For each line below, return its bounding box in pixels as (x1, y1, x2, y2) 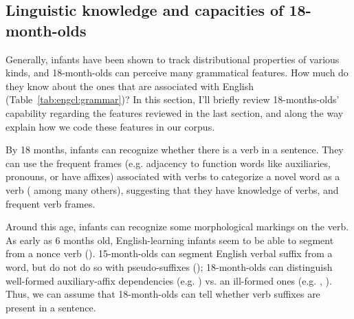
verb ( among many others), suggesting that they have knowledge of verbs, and (5, 182, 339, 197)
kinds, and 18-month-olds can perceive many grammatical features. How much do (5, 65, 349, 80)
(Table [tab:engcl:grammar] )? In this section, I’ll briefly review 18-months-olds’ (5, 92, 340, 107)
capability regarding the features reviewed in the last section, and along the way (5, 105, 344, 120)
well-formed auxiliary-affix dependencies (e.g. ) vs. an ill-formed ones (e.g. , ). (5, 273, 332, 287)
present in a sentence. (5, 300, 96, 314)
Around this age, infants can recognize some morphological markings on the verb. (5, 219, 349, 234)
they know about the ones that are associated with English (5, 78, 254, 93)
